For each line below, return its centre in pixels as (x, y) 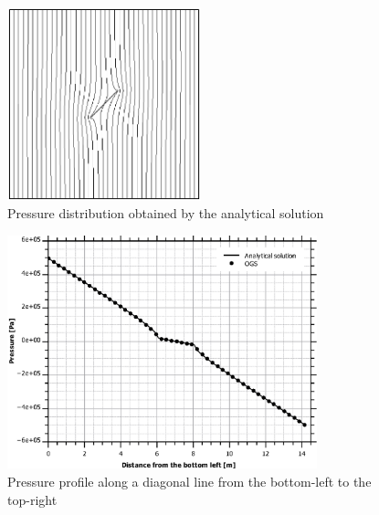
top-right (32, 499)
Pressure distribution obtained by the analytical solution (166, 213)
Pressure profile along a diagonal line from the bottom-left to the (189, 481)
